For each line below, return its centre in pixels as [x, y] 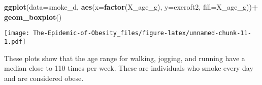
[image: [17, 33]
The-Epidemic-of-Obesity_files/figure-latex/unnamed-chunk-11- [142, 33]
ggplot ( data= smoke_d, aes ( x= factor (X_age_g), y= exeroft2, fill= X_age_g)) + [131, 7]
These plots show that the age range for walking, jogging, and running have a [125, 58]
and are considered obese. [44, 78]
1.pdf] [15, 41]
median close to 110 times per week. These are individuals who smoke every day [129, 68]
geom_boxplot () [33, 17]
